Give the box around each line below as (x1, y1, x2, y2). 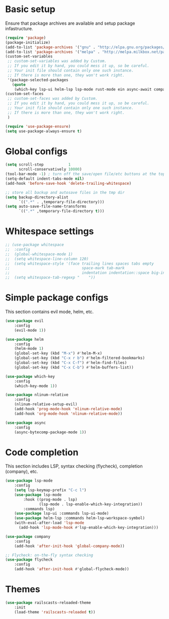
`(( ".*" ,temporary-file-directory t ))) (18, 209, 105, 214)
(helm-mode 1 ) (14, 346, 44, 351)
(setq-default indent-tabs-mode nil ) (5, 176, 84, 181)
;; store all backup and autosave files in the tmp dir (5, 190, 125, 195)
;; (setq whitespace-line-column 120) (5, 256, 89, 261)
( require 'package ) (5, 35, 46, 40)
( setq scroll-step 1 (5, 162, 71, 167)
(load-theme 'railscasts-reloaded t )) (14, 609, 96, 614)
